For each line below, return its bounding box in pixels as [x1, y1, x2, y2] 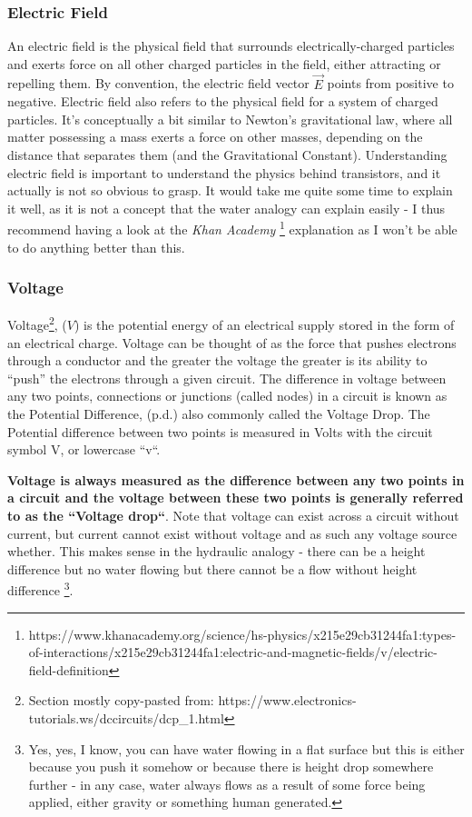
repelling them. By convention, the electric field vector [7, 74, 310, 93]
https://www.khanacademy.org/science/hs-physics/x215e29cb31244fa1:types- [28, 624, 457, 643]
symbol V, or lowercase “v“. [7, 440, 161, 459]
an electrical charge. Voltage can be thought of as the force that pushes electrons [7, 333, 457, 352]
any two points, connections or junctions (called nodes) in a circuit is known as [7, 386, 447, 405]
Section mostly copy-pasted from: [28, 691, 214, 710]
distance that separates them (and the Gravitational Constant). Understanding [7, 145, 447, 164]
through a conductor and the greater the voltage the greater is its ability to [7, 351, 428, 370]
